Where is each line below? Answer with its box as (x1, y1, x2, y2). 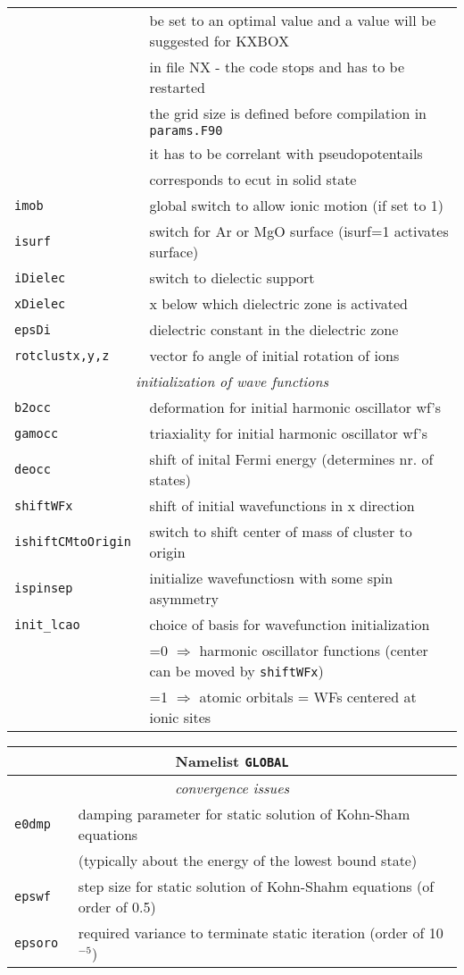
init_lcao (14, 617, 80, 632)
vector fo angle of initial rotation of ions (149, 345, 400, 366)
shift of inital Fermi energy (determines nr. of (149, 449, 434, 469)
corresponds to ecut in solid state (149, 169, 357, 189)
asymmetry (149, 588, 219, 609)
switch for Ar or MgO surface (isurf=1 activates (149, 221, 449, 241)
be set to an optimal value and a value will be (149, 10, 436, 30)
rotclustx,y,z (14, 348, 110, 363)
